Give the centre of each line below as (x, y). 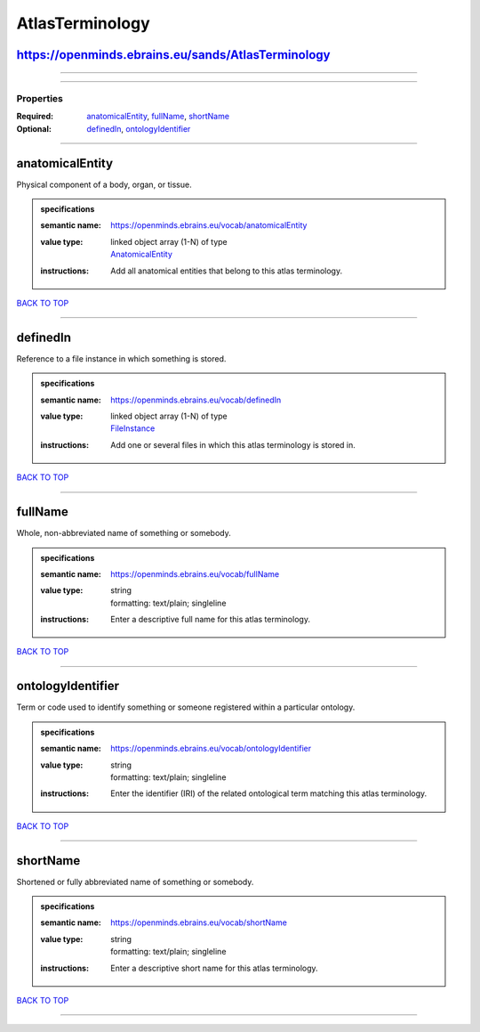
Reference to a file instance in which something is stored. (121, 358)
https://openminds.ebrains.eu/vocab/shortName (199, 922)
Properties (40, 98)
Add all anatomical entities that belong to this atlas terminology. (226, 271)
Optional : (34, 128)
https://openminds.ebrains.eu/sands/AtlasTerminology (173, 55)
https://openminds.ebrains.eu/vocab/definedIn (196, 400)
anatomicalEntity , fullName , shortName (158, 117)
